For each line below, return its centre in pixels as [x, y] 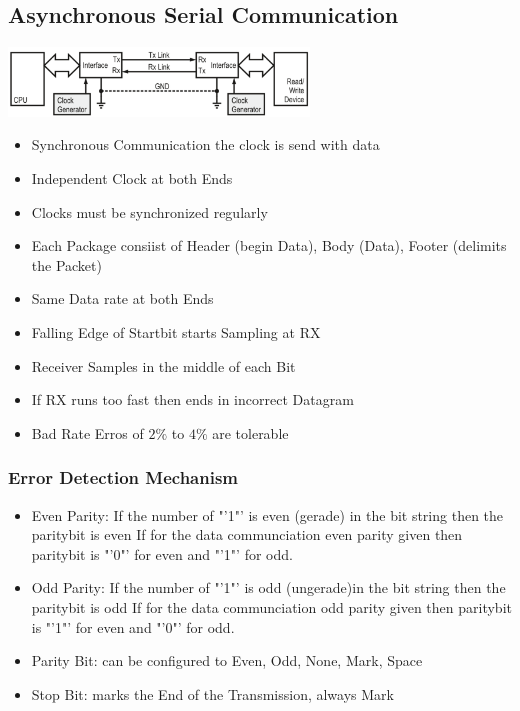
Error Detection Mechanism [123, 477]
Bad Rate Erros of [87, 432]
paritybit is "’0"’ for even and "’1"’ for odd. [162, 553]
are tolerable [250, 432]
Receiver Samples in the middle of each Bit [163, 365]
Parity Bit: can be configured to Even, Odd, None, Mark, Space [227, 660]
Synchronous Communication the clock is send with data [205, 144]
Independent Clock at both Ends [132, 178]
